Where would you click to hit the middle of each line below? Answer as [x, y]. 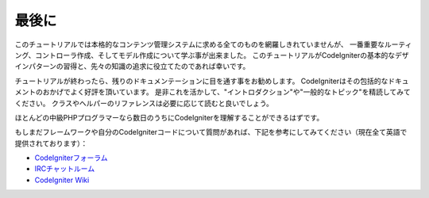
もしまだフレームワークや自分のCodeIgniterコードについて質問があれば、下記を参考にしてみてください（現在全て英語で [211, 132]
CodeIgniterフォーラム [71, 158]
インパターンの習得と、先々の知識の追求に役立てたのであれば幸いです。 [132, 67]
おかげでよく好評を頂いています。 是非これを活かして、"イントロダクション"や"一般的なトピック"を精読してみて [226, 92]
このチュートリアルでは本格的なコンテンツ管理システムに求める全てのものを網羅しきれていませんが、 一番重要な [200, 44]
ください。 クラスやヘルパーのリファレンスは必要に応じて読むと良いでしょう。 [144, 103]
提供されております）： [51, 143]
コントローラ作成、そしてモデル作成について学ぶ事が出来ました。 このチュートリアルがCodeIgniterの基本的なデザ [222, 55]
